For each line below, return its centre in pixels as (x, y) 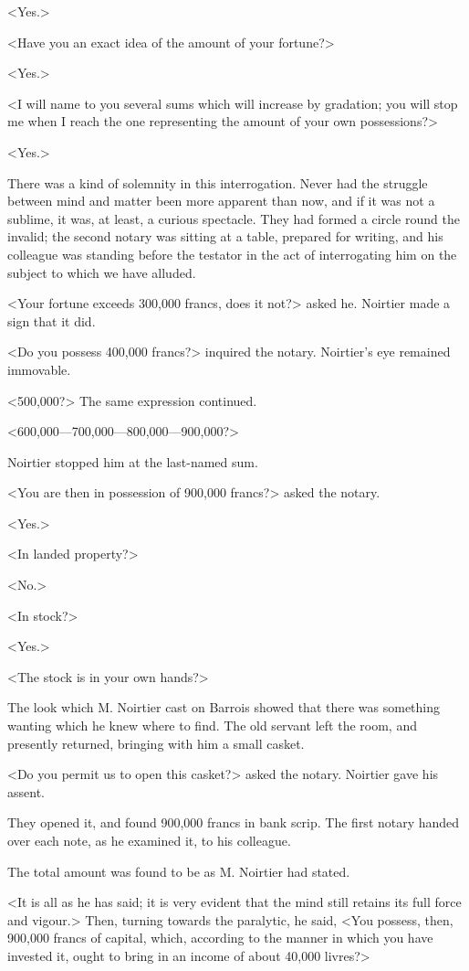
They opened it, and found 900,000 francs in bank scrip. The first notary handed (234, 822)
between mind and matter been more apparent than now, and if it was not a (221, 201)
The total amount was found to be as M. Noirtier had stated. (179, 871)
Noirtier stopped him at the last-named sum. (133, 461)
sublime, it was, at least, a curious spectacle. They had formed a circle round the (234, 218)
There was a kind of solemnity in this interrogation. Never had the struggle (218, 182)
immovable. (39, 369)
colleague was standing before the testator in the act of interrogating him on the (232, 254)
